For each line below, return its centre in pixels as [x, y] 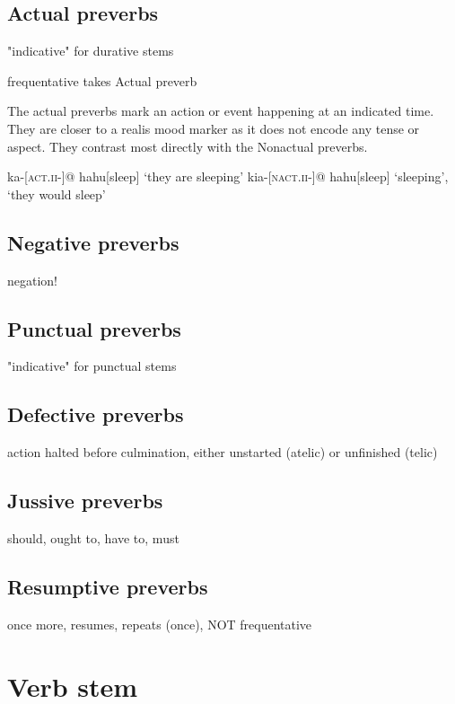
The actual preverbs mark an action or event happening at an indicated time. [221, 111]
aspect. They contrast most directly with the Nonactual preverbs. [188, 146]
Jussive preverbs [85, 501]
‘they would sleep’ [57, 194]
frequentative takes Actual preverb [102, 80]
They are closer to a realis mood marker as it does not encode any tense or [214, 128]
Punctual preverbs [94, 328]
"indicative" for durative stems [91, 51]
